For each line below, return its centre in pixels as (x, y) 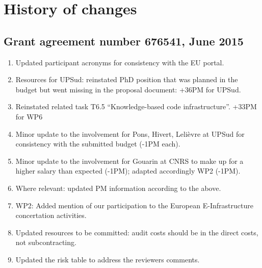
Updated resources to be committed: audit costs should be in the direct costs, (137, 232)
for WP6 (29, 116)
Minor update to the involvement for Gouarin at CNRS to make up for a (129, 161)
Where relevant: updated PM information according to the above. (118, 188)
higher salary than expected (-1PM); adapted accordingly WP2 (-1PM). (128, 171)
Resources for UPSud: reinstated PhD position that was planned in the (127, 79)
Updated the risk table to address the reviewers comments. (108, 259)
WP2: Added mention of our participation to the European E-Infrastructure (134, 205)
